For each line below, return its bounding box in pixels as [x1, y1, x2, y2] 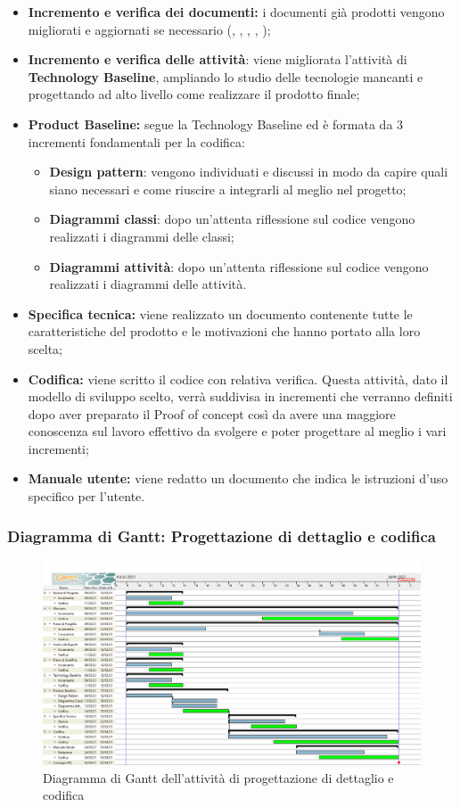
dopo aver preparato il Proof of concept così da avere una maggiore [28, 404, 396, 423]
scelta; [28, 339, 62, 358]
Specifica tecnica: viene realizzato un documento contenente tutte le [28, 304, 413, 323]
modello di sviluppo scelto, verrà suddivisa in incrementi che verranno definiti [28, 387, 453, 406]
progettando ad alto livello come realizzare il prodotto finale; [28, 85, 360, 103]
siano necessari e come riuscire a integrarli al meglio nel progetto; [49, 179, 407, 198]
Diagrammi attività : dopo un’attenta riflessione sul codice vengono [49, 257, 429, 276]
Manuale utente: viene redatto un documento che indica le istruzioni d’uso [28, 469, 448, 488]
